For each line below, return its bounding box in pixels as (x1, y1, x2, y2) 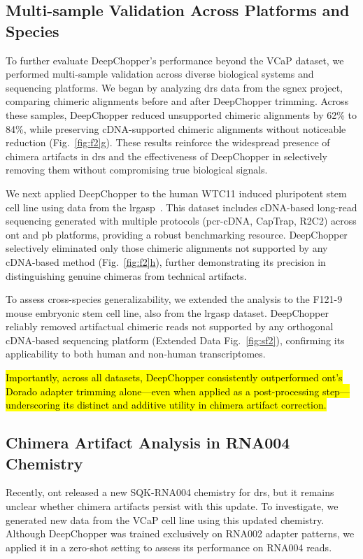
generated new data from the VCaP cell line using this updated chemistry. (6, 512, 325, 527)
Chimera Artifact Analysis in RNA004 (6, 432, 290, 453)
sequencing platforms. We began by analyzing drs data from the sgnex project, (6, 80, 343, 94)
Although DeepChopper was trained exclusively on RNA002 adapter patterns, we (6, 526, 355, 541)
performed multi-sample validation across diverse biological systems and (6, 66, 314, 81)
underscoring (6, 397, 60, 412)
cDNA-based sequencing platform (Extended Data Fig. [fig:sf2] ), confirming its (6, 332, 345, 347)
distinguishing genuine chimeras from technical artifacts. (6, 268, 247, 283)
